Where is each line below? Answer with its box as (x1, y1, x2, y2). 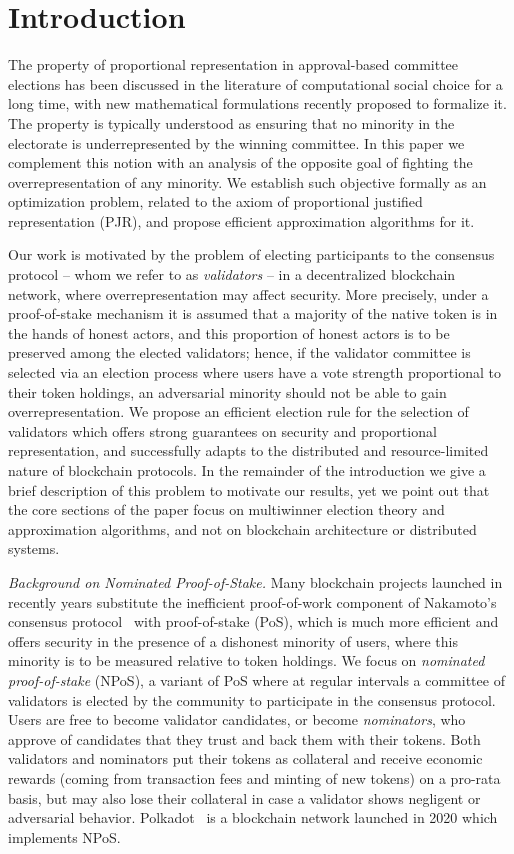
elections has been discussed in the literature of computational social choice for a (8, 73, 503, 94)
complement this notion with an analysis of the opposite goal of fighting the (8, 152, 473, 173)
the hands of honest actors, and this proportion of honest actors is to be (8, 322, 450, 343)
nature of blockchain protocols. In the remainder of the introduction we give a (8, 460, 486, 480)
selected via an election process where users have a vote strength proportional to (8, 362, 501, 383)
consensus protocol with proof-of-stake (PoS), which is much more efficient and (8, 611, 499, 632)
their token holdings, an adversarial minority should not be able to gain (8, 381, 447, 402)
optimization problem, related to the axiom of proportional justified (8, 191, 423, 212)
